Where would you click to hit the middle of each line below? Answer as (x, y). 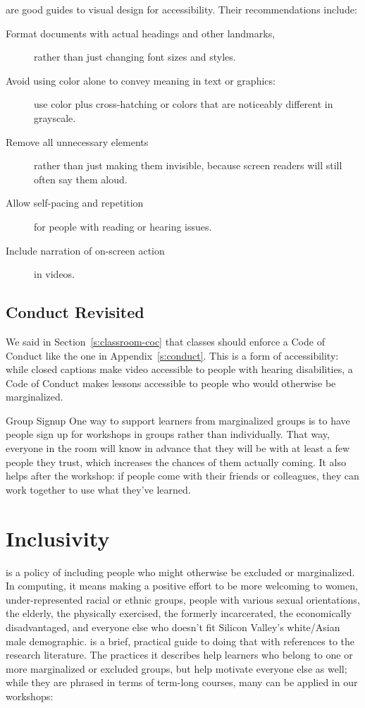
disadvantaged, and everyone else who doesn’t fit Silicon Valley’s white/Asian (173, 627)
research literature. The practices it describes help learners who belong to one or (179, 655)
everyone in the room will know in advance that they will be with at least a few (178, 448)
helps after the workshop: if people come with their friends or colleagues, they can (182, 476)
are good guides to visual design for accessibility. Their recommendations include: (181, 9)
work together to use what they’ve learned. (98, 489)
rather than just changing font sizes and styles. (135, 57)
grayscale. (55, 117)
